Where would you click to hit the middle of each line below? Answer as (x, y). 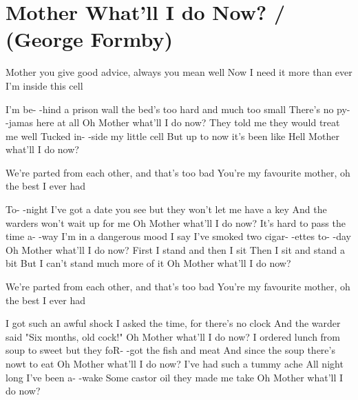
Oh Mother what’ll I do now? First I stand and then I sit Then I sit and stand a (175, 249)
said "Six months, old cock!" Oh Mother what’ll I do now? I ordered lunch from (173, 336)
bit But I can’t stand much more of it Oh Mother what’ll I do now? (148, 263)
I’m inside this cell (44, 85)
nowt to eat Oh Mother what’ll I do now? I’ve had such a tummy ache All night (175, 363)
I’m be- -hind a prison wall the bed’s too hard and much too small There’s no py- (178, 109)
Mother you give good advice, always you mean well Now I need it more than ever (179, 72)
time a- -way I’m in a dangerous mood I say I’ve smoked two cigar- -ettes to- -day (178, 236)
